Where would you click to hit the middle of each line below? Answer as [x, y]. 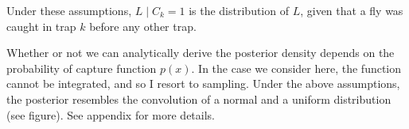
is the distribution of [239, 10]
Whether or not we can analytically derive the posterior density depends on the [201, 53]
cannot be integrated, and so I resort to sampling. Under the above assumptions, [203, 83]
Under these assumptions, [69, 10]
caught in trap [41, 26]
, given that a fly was [352, 10]
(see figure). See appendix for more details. [111, 114]
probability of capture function [82, 68]
